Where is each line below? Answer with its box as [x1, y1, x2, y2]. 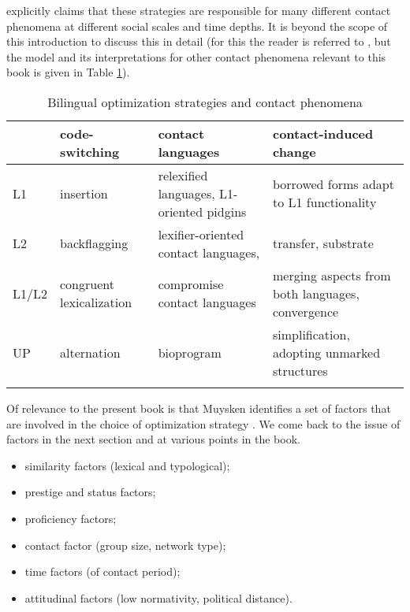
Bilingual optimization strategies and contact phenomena [47, 92, 363, 111]
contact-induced [272, 124, 374, 143]
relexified [158, 165, 208, 184]
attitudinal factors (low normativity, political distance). [24, 589, 293, 606]
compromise [158, 275, 224, 294]
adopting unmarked [272, 343, 381, 362]
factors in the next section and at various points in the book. [6, 431, 300, 447]
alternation [60, 343, 121, 362]
